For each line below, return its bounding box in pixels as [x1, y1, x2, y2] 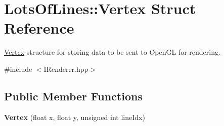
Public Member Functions [4, 88, 143, 103]
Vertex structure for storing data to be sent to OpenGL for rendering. [4, 47, 220, 57]
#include [4, 63, 32, 74]
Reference [4, 18, 74, 38]
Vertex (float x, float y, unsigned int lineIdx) [4, 111, 145, 122]
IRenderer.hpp [43, 63, 88, 74]
